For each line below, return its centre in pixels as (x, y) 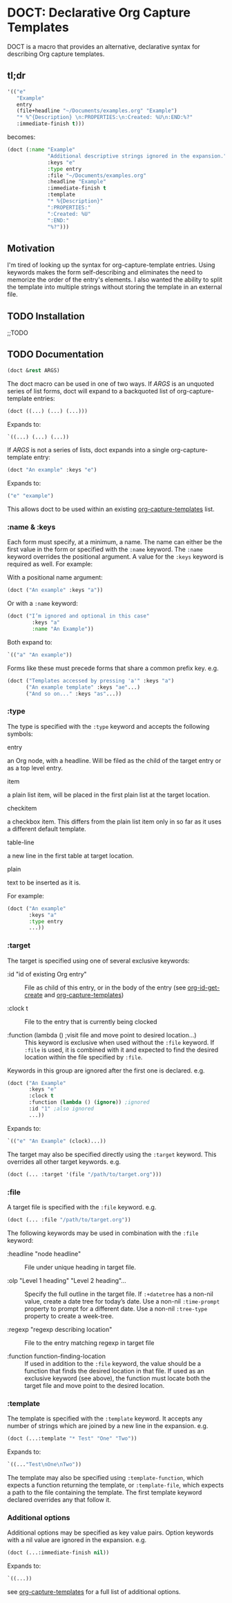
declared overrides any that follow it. (59, 1499)
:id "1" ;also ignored (61, 1109)
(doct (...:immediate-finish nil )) (58, 1553)
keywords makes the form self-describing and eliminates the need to (105, 272)
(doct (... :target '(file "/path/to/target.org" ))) (85, 1174)
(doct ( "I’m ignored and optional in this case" (78, 616)
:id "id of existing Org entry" (47, 974)
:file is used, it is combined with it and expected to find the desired (122, 1050)
